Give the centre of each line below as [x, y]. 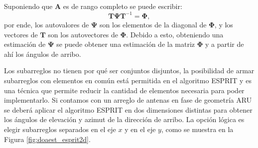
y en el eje [140, 129]
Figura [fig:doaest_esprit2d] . [47, 139]
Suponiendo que [28, 6]
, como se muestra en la [197, 129]
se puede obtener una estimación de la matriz [126, 44]
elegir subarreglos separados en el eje [60, 129]
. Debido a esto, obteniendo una [175, 34]
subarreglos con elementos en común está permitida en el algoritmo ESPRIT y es [128, 80]
